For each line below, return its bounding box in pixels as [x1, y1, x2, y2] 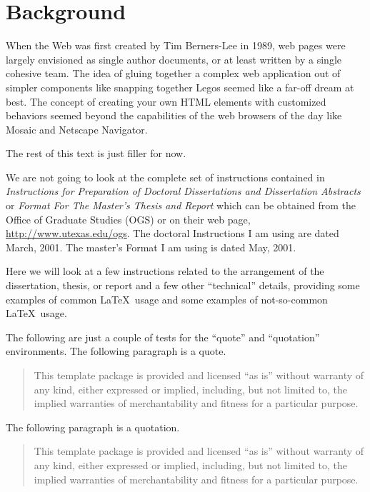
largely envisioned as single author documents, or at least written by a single [6, 51, 341, 66]
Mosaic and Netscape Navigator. [6, 121, 148, 136]
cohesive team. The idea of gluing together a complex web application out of [6, 66, 341, 81]
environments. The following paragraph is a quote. [6, 343, 226, 358]
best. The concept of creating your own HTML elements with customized [6, 94, 326, 109]
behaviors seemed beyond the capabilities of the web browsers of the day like [6, 108, 342, 123]
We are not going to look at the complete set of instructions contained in [6, 169, 325, 184]
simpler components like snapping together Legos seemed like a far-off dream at [6, 79, 354, 94]
